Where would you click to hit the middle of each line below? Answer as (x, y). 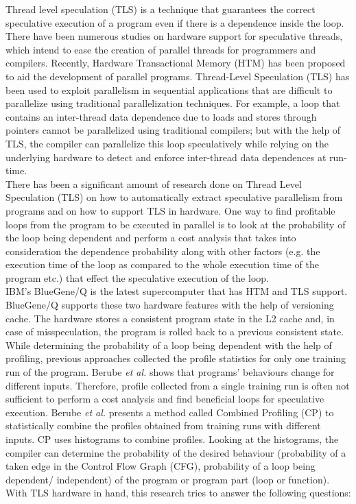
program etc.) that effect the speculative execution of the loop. (137, 277)
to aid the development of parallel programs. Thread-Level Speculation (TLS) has (178, 76)
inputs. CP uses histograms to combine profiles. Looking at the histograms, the (172, 439)
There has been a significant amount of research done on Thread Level (154, 183)
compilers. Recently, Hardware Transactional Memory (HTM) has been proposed (176, 63)
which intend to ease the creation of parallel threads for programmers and (161, 49)
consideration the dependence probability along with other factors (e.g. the (163, 251)
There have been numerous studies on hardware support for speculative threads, (174, 36)
